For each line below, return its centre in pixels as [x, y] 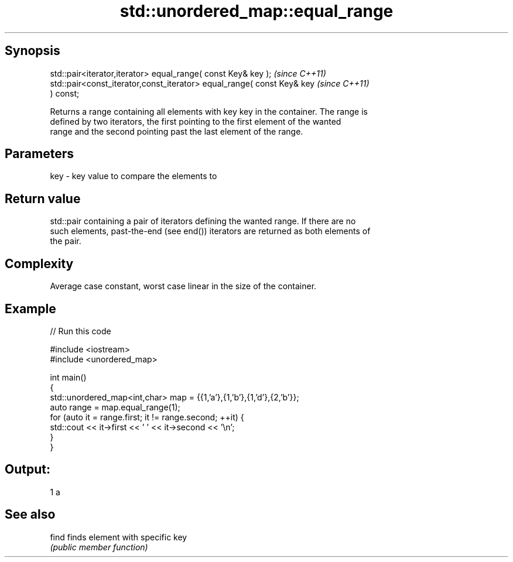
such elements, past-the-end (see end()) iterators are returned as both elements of [210, 231]
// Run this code [81, 331]
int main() [68, 377]
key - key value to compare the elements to [134, 176]
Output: [28, 470]
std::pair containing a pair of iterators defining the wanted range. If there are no [203, 221]
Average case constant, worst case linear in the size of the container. [183, 286]
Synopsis [33, 51]
